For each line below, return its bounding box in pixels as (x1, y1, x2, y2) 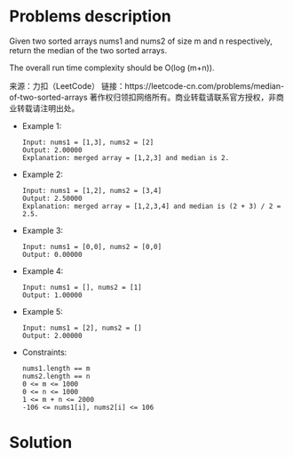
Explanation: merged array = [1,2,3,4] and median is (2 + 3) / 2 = (21, 202, 281, 211)
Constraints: (21, 347, 67, 357)
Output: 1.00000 (21, 291, 83, 300)
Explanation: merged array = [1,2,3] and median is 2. (21, 153, 230, 162)
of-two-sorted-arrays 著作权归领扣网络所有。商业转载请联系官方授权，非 (9, 92, 277, 102)
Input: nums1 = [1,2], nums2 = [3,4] (21, 186, 162, 195)
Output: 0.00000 (21, 250, 83, 259)
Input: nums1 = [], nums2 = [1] (21, 283, 142, 292)
